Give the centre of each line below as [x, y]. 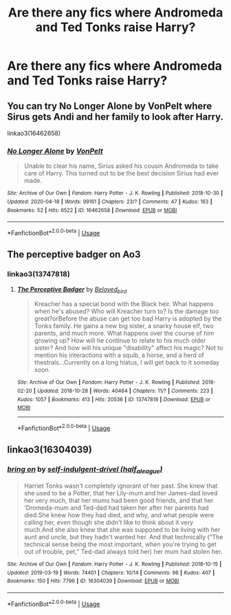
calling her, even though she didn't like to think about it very [109, 522]
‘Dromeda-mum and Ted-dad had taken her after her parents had [116, 508]
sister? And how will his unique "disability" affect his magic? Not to [129, 348]
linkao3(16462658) [34, 133]
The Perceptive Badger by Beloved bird [72, 290]
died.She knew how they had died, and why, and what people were [119, 515]
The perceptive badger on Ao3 [74, 255]
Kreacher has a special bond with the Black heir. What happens [124, 304]
